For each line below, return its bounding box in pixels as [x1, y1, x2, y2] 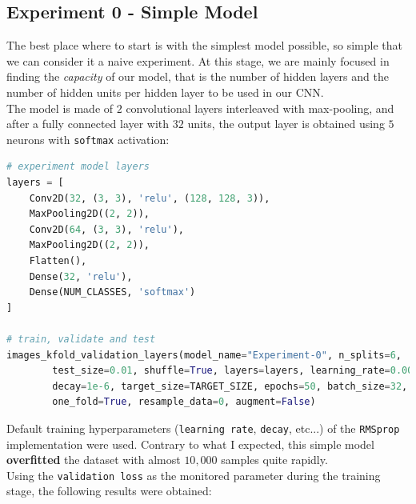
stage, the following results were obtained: [6, 482, 212, 499]
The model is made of [6, 99, 114, 116]
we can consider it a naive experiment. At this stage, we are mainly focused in [6, 52, 390, 69]
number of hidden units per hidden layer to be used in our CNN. [6, 83, 324, 100]
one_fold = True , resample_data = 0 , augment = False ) [52, 396, 316, 408]
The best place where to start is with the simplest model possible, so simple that [6, 37, 402, 54]
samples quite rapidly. [221, 451, 328, 468]
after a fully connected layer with [6, 115, 170, 132]
